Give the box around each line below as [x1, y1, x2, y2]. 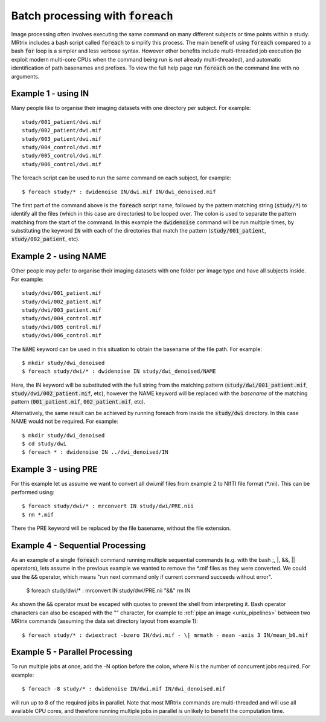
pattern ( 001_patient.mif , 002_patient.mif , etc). [11, 398, 145, 405]
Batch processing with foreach [11, 9, 173, 22]
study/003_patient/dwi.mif [22, 135, 102, 142]
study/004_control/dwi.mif [22, 144, 102, 150]
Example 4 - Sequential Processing [11, 540, 146, 550]
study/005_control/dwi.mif [22, 152, 102, 160]
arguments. [11, 73, 40, 80]
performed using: [11, 488, 54, 495]
